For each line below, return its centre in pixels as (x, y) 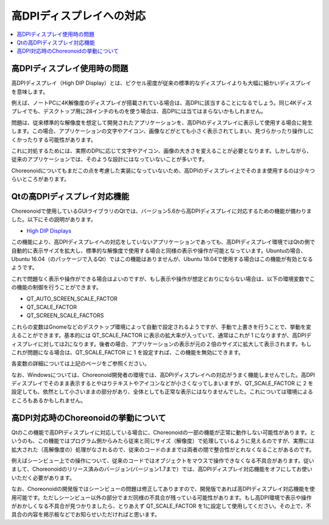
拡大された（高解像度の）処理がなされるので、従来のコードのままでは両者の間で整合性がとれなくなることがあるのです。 (163, 449)
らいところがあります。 (41, 179)
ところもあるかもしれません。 (49, 400)
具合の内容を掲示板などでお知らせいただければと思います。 (86, 515)
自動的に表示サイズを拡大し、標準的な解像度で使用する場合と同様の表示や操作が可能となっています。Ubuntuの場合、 (159, 251)
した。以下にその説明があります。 (54, 220)
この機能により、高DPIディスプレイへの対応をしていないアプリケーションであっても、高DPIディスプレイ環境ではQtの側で (163, 242)
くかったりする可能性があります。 (54, 140)
